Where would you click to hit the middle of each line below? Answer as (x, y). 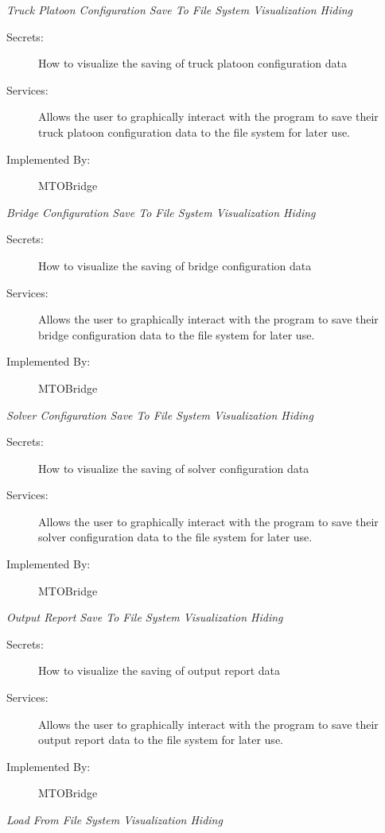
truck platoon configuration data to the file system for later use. (194, 132)
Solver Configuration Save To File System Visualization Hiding (160, 415)
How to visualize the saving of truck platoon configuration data (192, 63)
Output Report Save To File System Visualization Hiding (145, 617)
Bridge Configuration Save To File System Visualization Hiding (161, 212)
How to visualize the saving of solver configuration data (174, 468)
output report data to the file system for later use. (161, 740)
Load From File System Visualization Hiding (115, 819)
